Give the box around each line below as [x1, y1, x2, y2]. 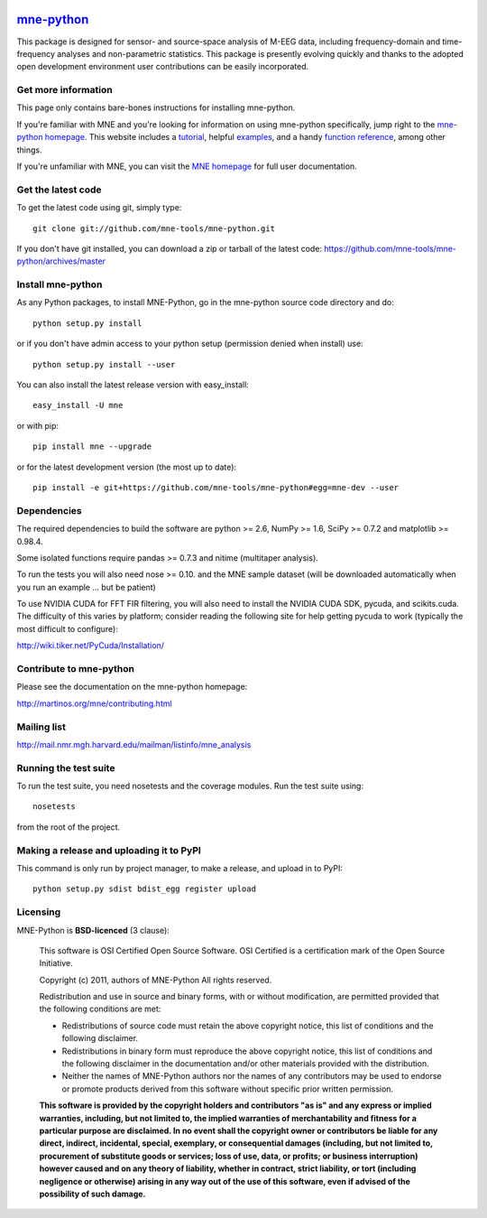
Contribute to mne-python [16, 663, 135, 674]
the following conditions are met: [39, 1003, 161, 1015]
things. [16, 144, 42, 155]
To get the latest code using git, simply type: [16, 202, 182, 213]
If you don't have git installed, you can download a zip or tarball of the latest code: [16, 243, 323, 254]
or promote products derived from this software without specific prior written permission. [61, 1083, 394, 1094]
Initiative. [39, 958, 74, 969]
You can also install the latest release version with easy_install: [16, 379, 250, 390]
